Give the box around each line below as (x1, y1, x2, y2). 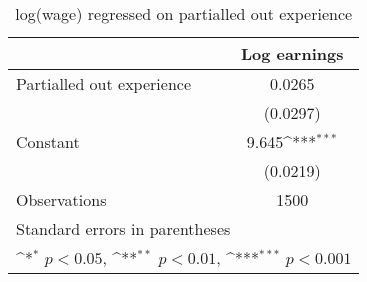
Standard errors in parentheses (16, 217, 231, 240)
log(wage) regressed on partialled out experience (15, 2, 353, 25)
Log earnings (240, 42, 344, 65)
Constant (16, 130, 80, 153)
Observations (16, 188, 107, 211)
